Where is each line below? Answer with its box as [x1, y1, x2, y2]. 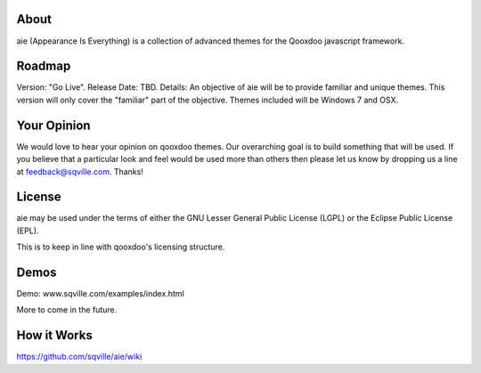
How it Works [16, 328, 93, 343]
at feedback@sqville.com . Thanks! [16, 166, 144, 177]
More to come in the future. [16, 304, 118, 315]
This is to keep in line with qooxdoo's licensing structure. [16, 241, 225, 253]
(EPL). [16, 225, 39, 236]
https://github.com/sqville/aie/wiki [16, 352, 143, 362]
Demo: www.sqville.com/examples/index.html [16, 288, 184, 299]
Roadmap [16, 59, 71, 74]
